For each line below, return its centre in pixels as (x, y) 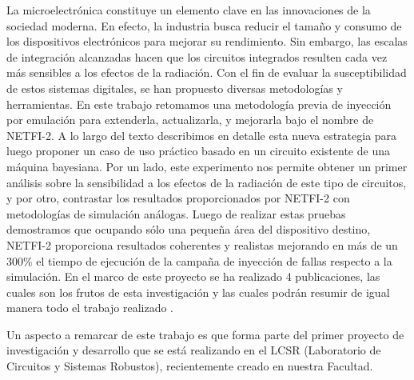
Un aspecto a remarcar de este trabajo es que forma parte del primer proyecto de (205, 334)
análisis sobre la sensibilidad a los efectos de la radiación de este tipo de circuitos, (207, 182)
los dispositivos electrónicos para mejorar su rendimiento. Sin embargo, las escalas (207, 41)
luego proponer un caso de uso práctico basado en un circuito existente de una (198, 151)
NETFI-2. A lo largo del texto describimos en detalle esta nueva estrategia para (202, 135)
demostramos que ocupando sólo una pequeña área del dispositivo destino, (189, 229)
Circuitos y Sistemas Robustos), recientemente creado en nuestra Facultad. (190, 366)
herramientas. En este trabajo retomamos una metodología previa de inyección (199, 104)
